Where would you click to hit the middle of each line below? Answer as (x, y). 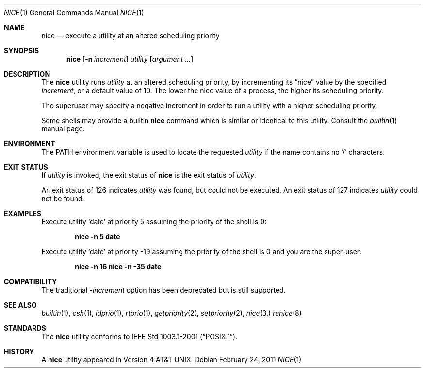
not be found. (63, 198)
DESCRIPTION (27, 74)
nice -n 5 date (98, 237)
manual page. (63, 129)
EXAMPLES (23, 213)
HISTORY (19, 351)
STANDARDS (25, 328)
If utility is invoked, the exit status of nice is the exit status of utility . (149, 175)
